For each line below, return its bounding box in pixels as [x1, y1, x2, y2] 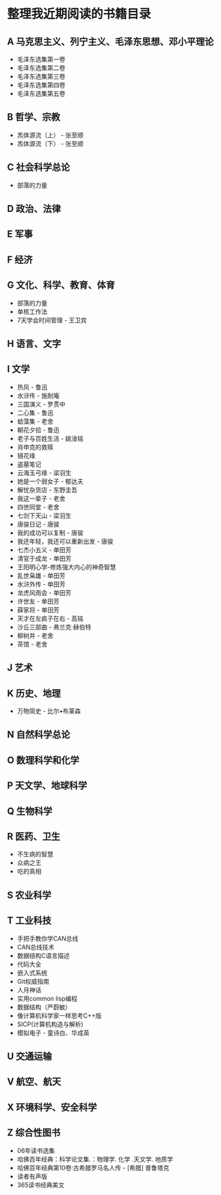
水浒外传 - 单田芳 [16, 580, 66, 588]
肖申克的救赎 [16, 443, 53, 451]
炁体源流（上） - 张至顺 [16, 131, 84, 139]
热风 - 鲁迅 [16, 383, 48, 391]
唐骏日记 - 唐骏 [16, 520, 60, 528]
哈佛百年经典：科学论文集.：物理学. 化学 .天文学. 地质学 [16, 1155, 173, 1163]
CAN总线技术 [16, 943, 55, 951]
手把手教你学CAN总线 [16, 934, 79, 943]
